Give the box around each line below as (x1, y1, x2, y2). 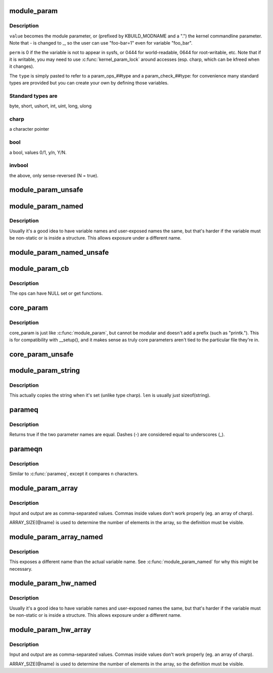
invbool (9, 162, 28, 169)
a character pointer (9, 126, 50, 132)
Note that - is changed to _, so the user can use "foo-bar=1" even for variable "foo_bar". (9, 40, 193, 46)
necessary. (9, 566, 33, 572)
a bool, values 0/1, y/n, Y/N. (9, 149, 67, 155)
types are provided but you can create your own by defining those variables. (9, 80, 169, 86)
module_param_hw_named (9, 579, 97, 587)
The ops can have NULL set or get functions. (9, 290, 103, 296)
